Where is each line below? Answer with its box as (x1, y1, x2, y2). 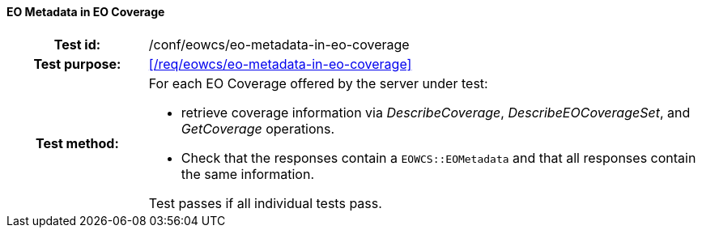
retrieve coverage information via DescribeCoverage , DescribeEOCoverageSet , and (181, 104, 691, 121)
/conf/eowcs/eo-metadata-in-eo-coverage (148, 36, 410, 53)
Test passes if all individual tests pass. (148, 194, 382, 211)
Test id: (53, 36, 101, 53)
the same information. (181, 165, 315, 182)
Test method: (35, 134, 119, 151)
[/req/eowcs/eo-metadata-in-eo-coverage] (148, 55, 412, 72)
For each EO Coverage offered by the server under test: (148, 74, 488, 91)
